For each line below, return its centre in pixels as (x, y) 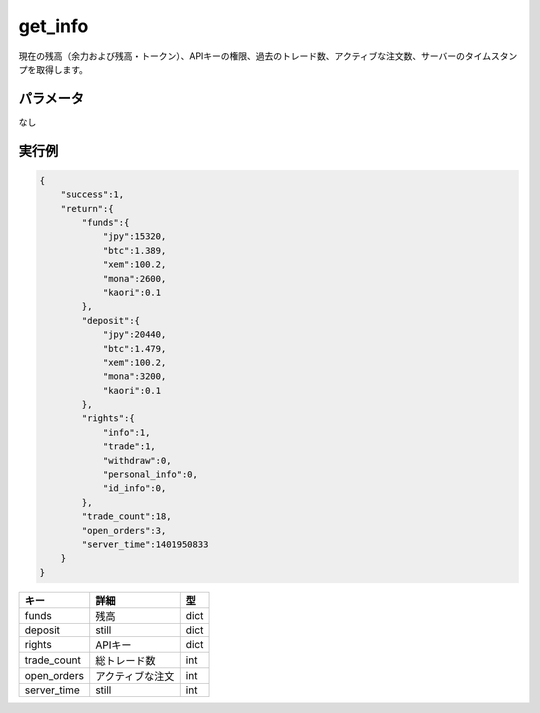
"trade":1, (129, 446)
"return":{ (87, 208)
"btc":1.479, (134, 348)
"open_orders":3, (124, 530)
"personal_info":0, (150, 474)
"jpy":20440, (134, 334)
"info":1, (126, 432)
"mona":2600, (134, 278)
